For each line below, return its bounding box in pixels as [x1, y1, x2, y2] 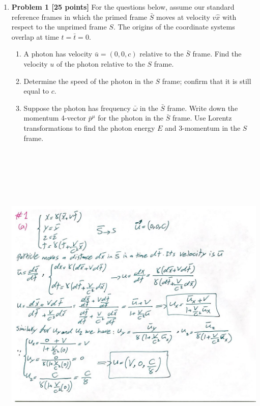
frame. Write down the [167, 102, 238, 113]
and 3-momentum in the [165, 122, 241, 133]
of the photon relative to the [56, 58, 145, 69]
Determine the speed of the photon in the [23, 75, 153, 86]
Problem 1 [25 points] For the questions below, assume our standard [11, 2, 235, 12]
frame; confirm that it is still [162, 75, 251, 86]
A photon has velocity [23, 48, 93, 59]
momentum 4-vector [23, 112, 86, 123]
